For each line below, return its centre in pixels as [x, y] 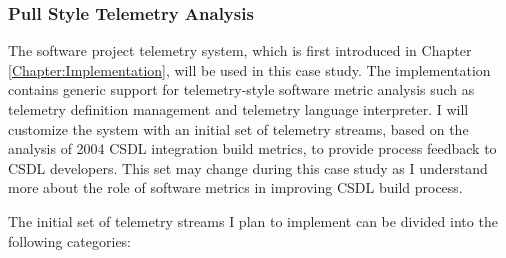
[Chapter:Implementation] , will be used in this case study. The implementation [249, 69]
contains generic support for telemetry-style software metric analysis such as [241, 89]
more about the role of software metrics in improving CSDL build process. [235, 187]
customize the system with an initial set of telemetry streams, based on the [238, 128]
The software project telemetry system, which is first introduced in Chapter [240, 50]
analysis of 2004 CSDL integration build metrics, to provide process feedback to [252, 148]
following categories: [70, 240]
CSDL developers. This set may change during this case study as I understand [248, 167]
